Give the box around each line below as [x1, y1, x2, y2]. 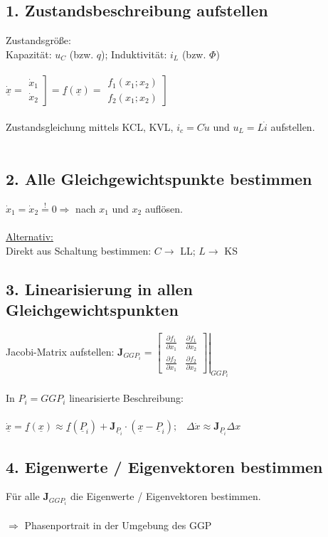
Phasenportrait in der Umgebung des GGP [24, 518, 212, 533]
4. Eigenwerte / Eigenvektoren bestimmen [6, 455, 323, 477]
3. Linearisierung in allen [6, 277, 193, 299]
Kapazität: [6, 46, 52, 61]
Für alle [6, 489, 40, 504]
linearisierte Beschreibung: [69, 390, 184, 405]
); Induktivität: [101, 46, 167, 61]
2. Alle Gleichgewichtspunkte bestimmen [6, 168, 312, 190]
